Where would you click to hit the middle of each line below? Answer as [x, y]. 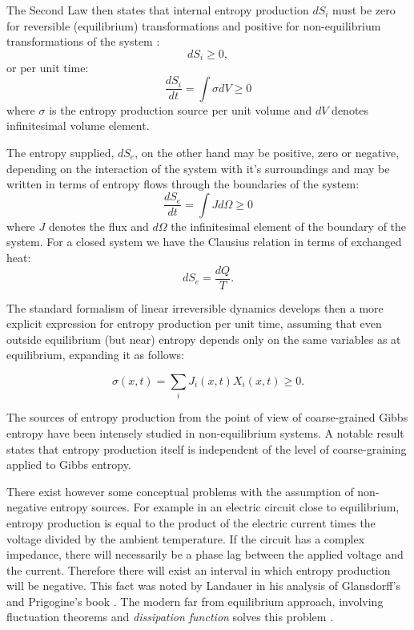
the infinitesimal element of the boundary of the [289, 226]
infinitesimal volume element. [78, 125]
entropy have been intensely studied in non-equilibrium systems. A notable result [205, 432]
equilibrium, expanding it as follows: [95, 355]
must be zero [364, 10]
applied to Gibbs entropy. [69, 464]
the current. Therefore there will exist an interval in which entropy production [199, 569]
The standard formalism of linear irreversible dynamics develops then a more [195, 307]
